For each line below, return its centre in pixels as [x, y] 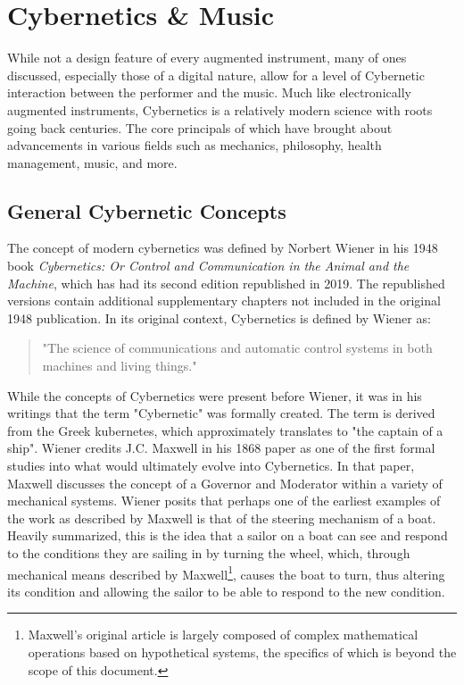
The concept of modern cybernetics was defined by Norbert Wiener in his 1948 [223, 248]
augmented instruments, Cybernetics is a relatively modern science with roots [220, 109]
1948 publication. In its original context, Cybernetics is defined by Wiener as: [219, 317]
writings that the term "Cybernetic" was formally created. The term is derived [221, 413]
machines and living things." [120, 366]
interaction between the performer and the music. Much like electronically [209, 92]
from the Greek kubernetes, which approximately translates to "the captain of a [225, 430]
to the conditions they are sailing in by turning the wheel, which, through [209, 552]
